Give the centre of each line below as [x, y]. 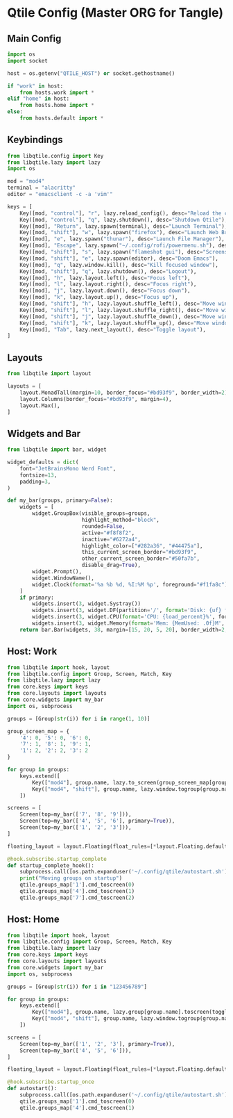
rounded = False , [104, 526]
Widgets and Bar [44, 433]
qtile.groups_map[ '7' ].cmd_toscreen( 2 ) [77, 898]
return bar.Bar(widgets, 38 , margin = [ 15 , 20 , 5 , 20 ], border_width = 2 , [124, 630]
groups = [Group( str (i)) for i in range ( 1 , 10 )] [79, 718]
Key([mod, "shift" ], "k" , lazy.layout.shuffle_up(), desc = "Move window [125, 323]
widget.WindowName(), [63, 578]
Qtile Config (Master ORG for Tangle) [115, 13]
